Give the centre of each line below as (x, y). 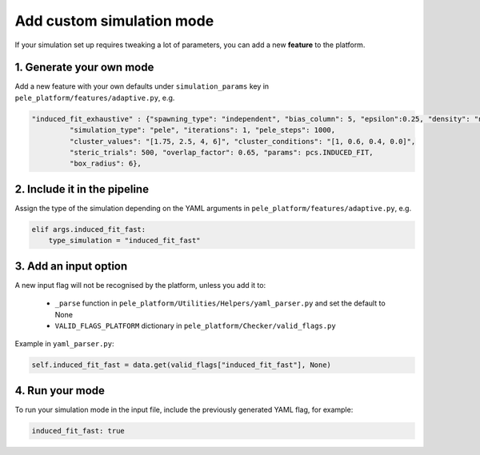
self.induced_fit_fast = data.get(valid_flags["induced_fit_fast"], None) (182, 365)
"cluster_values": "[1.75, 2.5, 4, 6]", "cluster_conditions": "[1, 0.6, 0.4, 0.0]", (242, 141)
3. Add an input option (71, 266)
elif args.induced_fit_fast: (89, 229)
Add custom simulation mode (114, 21)
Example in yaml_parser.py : (64, 344)
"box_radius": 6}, (105, 164)
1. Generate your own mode (84, 68)
